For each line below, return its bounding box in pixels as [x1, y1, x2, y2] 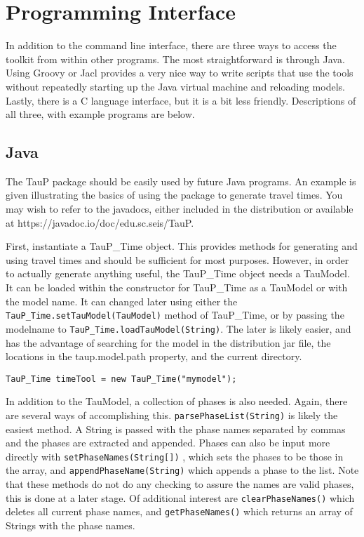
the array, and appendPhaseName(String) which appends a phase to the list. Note [6, 463, 359, 477]
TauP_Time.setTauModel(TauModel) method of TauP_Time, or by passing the [6, 307, 344, 322]
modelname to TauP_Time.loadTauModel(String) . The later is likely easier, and [6, 321, 351, 336]
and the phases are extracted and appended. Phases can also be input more [6, 435, 330, 450]
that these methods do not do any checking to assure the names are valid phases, [6, 477, 354, 491]
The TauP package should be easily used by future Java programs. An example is [6, 173, 356, 188]
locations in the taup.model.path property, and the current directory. [6, 349, 302, 364]
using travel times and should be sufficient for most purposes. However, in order [6, 252, 349, 267]
